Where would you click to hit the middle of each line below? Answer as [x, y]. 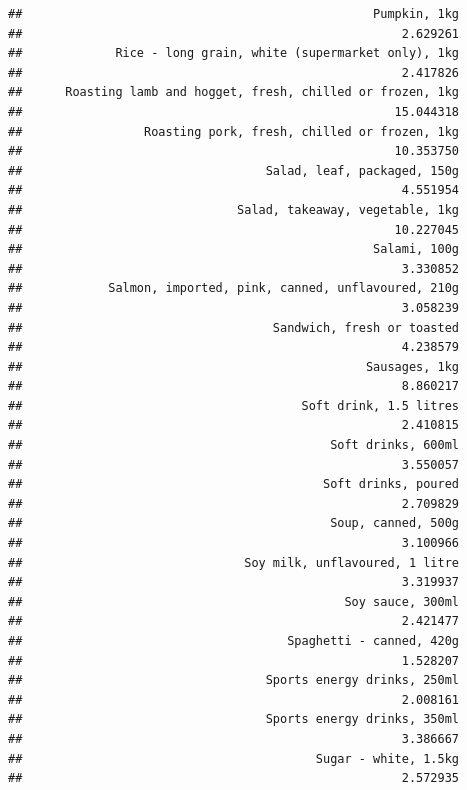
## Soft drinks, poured [234, 484]
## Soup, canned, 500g [234, 523]
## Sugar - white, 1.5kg [234, 758]
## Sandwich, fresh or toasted [234, 327]
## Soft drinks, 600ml [234, 445]
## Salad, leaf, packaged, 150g [234, 170]
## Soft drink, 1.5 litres [234, 405]
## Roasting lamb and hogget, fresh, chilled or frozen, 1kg [234, 92]
